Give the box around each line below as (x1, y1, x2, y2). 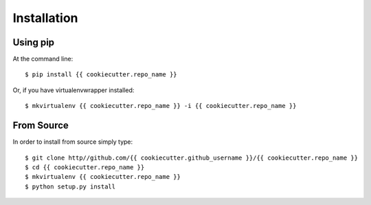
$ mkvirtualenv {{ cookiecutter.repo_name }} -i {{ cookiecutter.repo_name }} (25, 102, 297, 110)
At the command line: (12, 55, 74, 63)
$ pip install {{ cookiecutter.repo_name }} (25, 71, 178, 78)
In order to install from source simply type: (12, 138, 133, 146)
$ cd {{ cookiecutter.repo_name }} (25, 163, 145, 171)
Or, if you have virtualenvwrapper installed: (12, 86, 135, 94)
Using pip (12, 36, 55, 48)
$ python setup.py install (25, 182, 116, 191)
